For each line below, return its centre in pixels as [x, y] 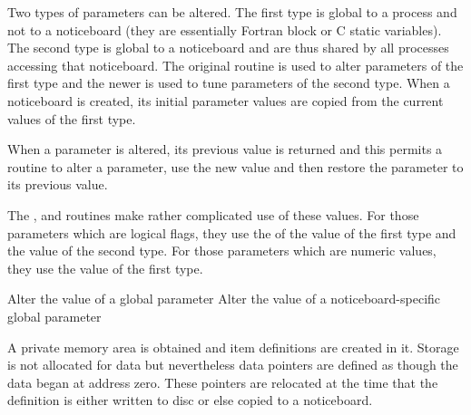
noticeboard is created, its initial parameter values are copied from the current [226, 100]
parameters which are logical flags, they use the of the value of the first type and [232, 232]
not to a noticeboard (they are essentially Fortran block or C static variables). [225, 29]
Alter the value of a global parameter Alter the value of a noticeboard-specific [224, 299]
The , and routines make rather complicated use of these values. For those [213, 214]
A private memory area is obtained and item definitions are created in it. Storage [233, 347]
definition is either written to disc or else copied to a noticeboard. [190, 400]
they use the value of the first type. [105, 268]
